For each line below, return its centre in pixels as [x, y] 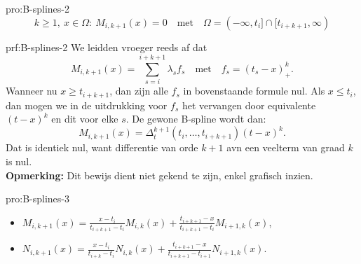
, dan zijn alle [139, 91]
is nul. [19, 161]
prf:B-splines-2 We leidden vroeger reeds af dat [107, 47]
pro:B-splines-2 [38, 8]
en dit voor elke [85, 119]
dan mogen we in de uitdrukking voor [87, 105]
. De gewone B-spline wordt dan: [196, 119]
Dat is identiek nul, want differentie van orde [102, 147]
